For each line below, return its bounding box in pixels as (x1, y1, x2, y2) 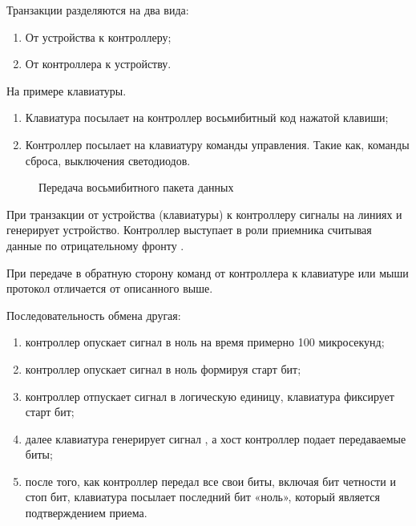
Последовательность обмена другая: (6, 306, 181, 323)
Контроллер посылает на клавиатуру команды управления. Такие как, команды (25, 136, 410, 152)
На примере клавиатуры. (6, 82, 127, 99)
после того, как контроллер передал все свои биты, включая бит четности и (25, 472, 396, 489)
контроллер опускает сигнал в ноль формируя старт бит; (25, 360, 301, 377)
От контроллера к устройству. (25, 55, 172, 72)
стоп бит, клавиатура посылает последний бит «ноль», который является (25, 488, 381, 505)
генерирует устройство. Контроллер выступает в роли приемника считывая (6, 221, 372, 238)
